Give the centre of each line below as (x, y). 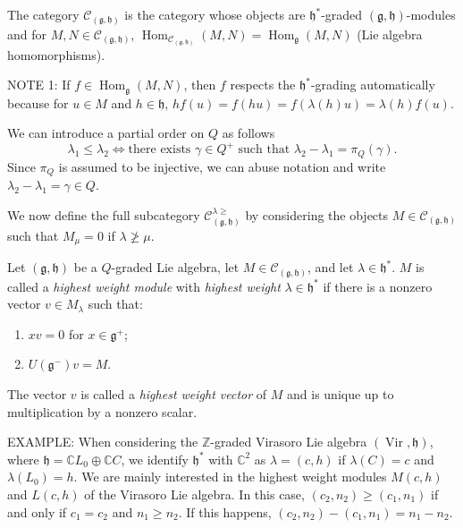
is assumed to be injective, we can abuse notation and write (222, 166)
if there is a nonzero (378, 286)
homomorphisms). (56, 54)
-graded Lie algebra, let (175, 267)
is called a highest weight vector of (174, 393)
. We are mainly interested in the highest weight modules (230, 477)
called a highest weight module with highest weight (144, 286)
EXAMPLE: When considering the (103, 442)
